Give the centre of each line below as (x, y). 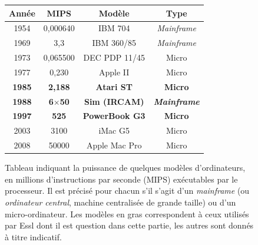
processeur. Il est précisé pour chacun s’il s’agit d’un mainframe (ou (127, 191)
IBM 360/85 (114, 43)
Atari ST (114, 86)
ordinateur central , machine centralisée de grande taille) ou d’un (120, 202)
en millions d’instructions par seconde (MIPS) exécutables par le (121, 179)
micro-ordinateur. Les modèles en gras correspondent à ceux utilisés (127, 213)
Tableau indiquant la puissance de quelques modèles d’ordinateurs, (125, 168)
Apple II (114, 72)
